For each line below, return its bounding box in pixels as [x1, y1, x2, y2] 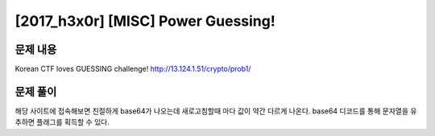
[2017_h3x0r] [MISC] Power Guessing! [14, 12, 275, 30]
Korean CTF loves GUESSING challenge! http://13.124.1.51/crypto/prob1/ [14, 64, 251, 74]
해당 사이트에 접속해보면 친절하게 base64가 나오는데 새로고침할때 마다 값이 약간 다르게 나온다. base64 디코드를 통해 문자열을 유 [14, 105, 417, 116]
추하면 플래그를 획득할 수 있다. [14, 117, 110, 127]
